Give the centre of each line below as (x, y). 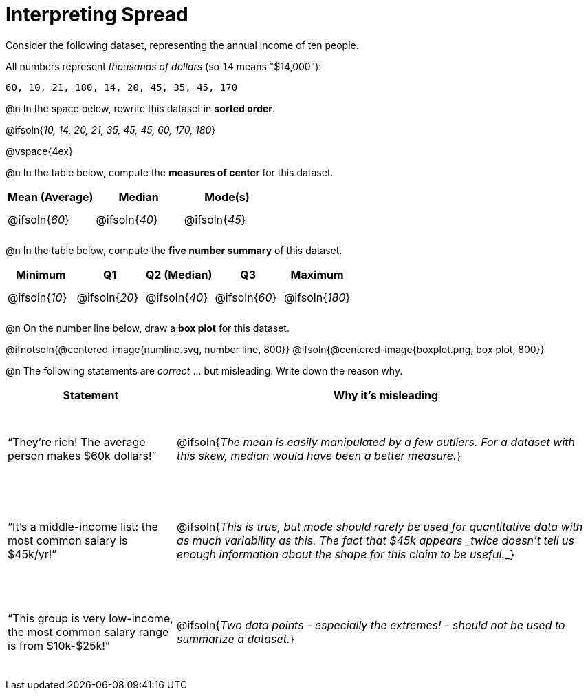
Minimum (41, 274)
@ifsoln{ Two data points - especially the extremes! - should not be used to (371, 625)
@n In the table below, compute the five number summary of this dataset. (174, 250)
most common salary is (68, 541)
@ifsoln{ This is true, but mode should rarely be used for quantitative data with (380, 527)
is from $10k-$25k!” (59, 646)
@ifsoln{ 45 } (215, 219)
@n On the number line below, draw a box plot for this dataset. (148, 328)
